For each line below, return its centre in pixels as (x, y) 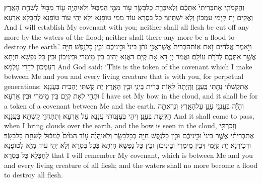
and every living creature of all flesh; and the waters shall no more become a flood (131, 165)
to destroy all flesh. (34, 175)
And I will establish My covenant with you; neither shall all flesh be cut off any (127, 27)
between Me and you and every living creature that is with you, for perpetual (124, 76)
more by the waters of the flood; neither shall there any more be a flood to (119, 36)
